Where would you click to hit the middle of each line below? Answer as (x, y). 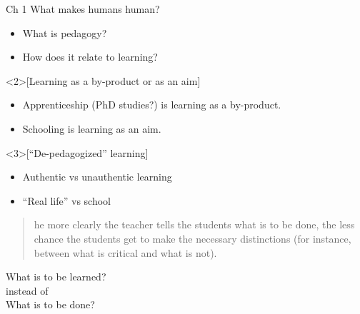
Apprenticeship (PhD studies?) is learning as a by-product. (152, 105)
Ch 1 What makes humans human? (83, 9)
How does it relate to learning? (90, 57)
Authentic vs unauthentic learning (97, 177)
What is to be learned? (56, 277)
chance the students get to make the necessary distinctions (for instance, (192, 238)
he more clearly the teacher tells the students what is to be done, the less (194, 224)
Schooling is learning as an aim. (92, 128)
